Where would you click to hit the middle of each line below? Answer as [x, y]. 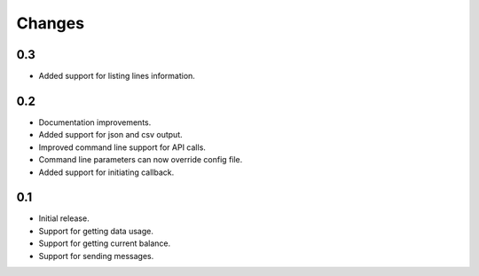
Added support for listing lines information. [117, 76]
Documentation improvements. [95, 122]
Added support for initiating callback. [106, 172]
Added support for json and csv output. [110, 135]
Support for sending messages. [96, 256]
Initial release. [64, 218]
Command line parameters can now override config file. [141, 160]
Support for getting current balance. [105, 243]
